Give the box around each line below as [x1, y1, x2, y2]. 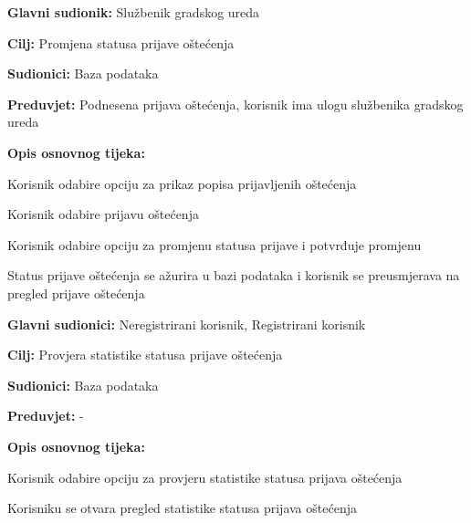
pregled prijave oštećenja [7, 283, 145, 302]
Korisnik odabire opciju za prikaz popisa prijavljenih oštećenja [7, 173, 357, 193]
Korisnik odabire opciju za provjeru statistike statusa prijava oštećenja [7, 467, 403, 486]
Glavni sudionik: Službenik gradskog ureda [7, 3, 260, 21]
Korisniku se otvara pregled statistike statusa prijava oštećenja [7, 498, 357, 518]
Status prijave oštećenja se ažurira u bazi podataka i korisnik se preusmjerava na [7, 266, 460, 285]
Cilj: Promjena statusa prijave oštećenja [7, 33, 235, 52]
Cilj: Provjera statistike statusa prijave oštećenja [7, 345, 283, 364]
